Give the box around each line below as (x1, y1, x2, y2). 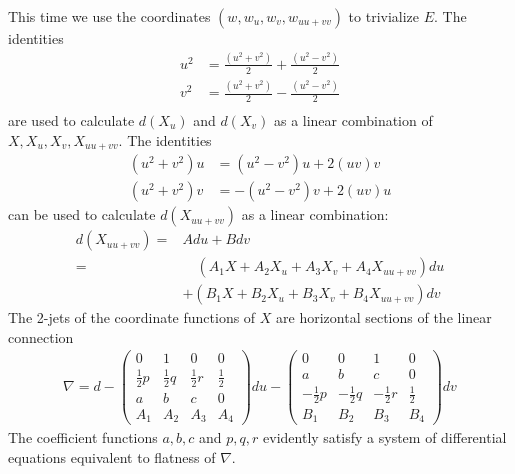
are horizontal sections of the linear (276, 307, 492, 328)
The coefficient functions (8, 427, 158, 448)
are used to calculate (8, 109, 135, 130)
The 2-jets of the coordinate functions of (8, 307, 256, 328)
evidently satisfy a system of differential (263, 427, 507, 448)
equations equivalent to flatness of (8, 446, 216, 467)
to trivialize (348, 6, 420, 26)
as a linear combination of (273, 109, 433, 130)
